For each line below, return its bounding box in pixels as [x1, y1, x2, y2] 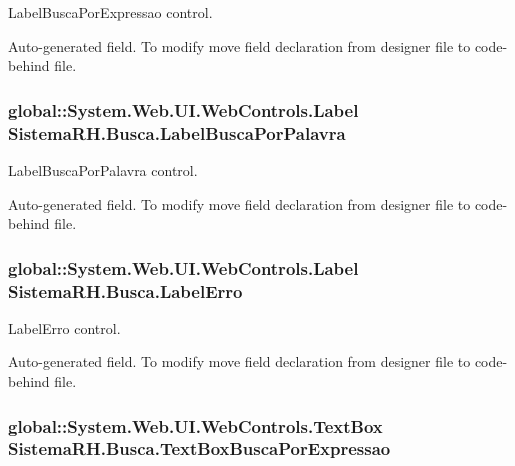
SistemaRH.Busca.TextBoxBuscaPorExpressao [8, 436, 391, 461]
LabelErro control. [8, 317, 121, 338]
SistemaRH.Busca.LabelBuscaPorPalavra [8, 120, 346, 145]
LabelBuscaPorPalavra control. [8, 159, 198, 180]
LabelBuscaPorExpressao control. [8, 2, 213, 22]
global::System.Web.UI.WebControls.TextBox [8, 413, 383, 438]
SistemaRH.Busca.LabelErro [8, 278, 243, 303]
